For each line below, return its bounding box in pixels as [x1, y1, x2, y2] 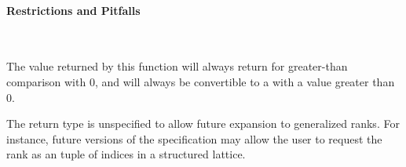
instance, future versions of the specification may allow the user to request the [6, 130, 382, 147]
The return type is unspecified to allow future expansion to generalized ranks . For [6, 115, 400, 132]
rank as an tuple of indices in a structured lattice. [6, 146, 246, 162]
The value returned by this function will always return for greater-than [6, 58, 348, 74]
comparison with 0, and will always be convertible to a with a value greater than [6, 73, 395, 89]
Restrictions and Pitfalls [6, 2, 141, 18]
